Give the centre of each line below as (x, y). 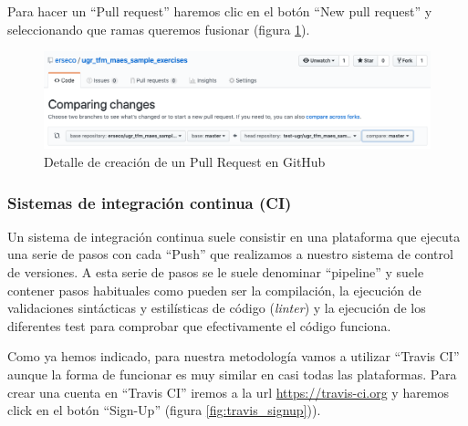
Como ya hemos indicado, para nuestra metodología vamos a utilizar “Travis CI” (234, 356)
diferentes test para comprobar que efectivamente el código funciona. (199, 325)
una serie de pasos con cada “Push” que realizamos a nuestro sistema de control (230, 254)
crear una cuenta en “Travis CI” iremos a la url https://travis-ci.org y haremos (229, 392)
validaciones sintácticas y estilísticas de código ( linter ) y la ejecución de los (217, 308)
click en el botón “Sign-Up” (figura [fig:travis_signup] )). (164, 410)
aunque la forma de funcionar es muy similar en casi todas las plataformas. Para (232, 374)
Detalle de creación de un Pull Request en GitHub (185, 162)
